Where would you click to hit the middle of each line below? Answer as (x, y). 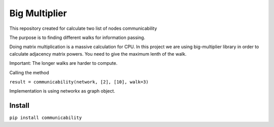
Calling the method (29, 72)
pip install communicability (46, 118)
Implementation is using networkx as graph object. (62, 91)
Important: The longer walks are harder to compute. (63, 63)
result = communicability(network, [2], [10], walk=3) (79, 82)
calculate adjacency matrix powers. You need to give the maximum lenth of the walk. (98, 54)
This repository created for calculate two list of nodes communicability (83, 28)
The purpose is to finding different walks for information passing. (77, 37)
